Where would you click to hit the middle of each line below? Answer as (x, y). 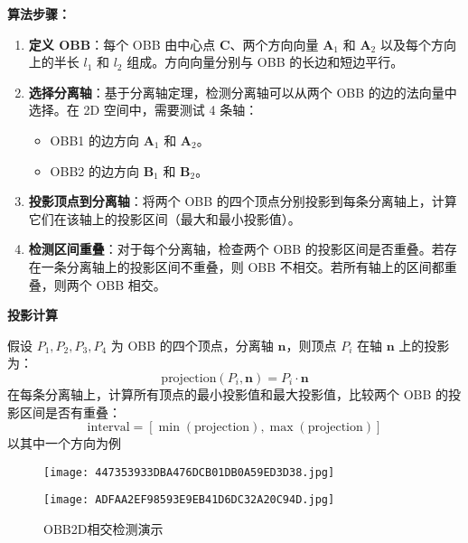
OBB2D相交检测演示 (103, 529)
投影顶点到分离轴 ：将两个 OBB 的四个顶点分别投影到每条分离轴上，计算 (243, 201)
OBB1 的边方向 (94, 140)
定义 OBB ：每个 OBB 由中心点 (122, 44)
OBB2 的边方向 (94, 170)
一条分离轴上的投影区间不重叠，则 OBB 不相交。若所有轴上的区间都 (243, 266)
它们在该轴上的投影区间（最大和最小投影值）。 (164, 218)
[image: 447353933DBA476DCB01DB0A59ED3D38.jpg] (189, 472)
